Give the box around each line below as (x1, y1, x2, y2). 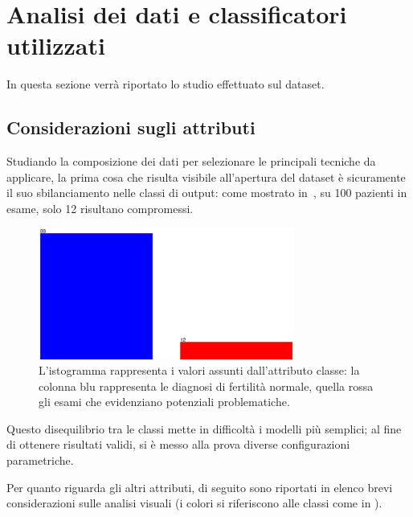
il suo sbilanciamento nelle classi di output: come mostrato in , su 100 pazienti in (6, 184, 407, 201)
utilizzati (6, 29, 105, 62)
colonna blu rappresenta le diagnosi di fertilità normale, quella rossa (39, 377, 374, 394)
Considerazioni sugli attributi (6, 115, 256, 140)
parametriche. (6, 452, 74, 469)
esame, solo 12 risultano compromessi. (6, 199, 194, 216)
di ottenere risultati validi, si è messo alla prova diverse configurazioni (6, 436, 350, 453)
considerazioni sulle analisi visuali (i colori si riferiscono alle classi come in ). (6, 494, 382, 511)
